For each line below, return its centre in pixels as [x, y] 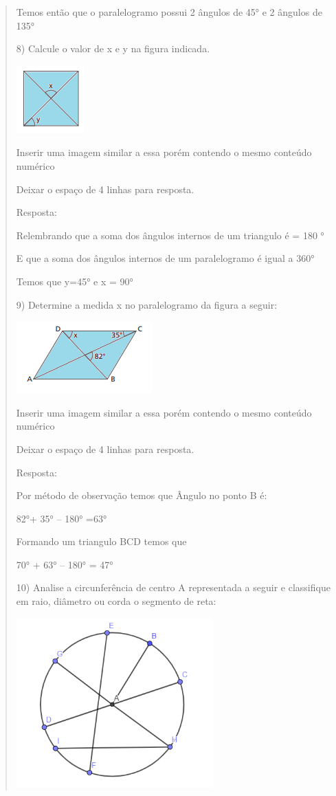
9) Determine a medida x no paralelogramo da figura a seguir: [147, 304]
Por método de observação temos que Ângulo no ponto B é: [142, 495]
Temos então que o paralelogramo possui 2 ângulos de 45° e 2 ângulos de [169, 12]
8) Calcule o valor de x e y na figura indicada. [113, 48]
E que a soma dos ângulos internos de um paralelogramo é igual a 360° [165, 258]
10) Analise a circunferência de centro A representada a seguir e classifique [173, 587]
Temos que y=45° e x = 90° [75, 281]
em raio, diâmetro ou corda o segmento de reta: [116, 601]
